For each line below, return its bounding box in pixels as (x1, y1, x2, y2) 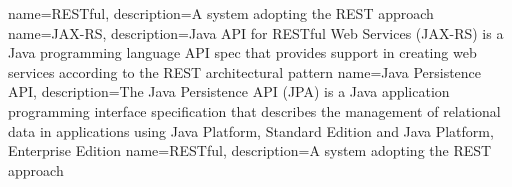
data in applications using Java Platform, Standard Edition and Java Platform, (8, 120, 494, 141)
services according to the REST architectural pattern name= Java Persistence (8, 61, 482, 82)
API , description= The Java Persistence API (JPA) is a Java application (8, 81, 450, 102)
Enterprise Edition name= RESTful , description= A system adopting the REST (8, 140, 492, 161)
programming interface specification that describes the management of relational (8, 100, 501, 121)
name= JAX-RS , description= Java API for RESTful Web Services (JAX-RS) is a (8, 22, 504, 43)
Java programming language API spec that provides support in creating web (8, 42, 477, 63)
